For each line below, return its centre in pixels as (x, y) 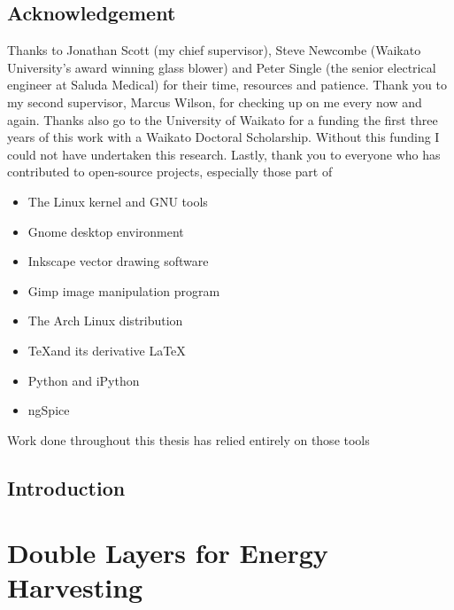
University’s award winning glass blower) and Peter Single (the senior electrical (222, 67)
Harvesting (75, 587)
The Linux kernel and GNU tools (118, 201)
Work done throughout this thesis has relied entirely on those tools (189, 439)
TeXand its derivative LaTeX (107, 350)
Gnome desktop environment (106, 231)
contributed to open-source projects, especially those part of (170, 172)
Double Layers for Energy (168, 553)
